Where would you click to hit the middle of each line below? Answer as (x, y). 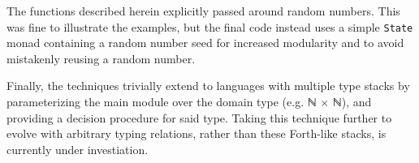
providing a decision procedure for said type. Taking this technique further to (199, 117)
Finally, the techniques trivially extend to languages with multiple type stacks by (208, 86)
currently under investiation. (78, 149)
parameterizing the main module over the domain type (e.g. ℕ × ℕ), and (189, 102)
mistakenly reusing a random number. (101, 58)
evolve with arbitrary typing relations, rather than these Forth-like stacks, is (197, 133)
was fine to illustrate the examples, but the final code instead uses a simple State (210, 26)
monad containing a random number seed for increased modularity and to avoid (205, 43)
